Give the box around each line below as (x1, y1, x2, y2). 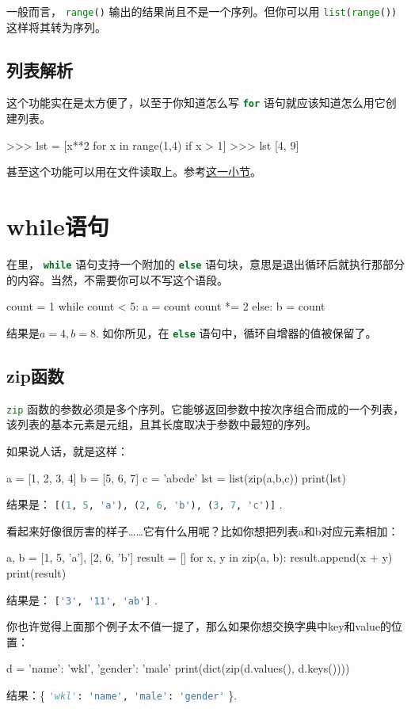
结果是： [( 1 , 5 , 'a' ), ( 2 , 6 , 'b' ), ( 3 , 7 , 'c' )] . (6, 496, 283, 513)
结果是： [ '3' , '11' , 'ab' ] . (6, 591, 158, 608)
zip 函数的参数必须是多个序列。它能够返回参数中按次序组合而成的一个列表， (6, 400, 405, 417)
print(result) (6, 565, 67, 581)
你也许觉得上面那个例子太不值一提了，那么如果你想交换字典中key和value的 (6, 618, 392, 635)
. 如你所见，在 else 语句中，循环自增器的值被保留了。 (95, 324, 377, 341)
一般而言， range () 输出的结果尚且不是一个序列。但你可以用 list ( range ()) (6, 3, 398, 19)
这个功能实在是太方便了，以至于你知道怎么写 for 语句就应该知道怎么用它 (6, 94, 386, 111)
